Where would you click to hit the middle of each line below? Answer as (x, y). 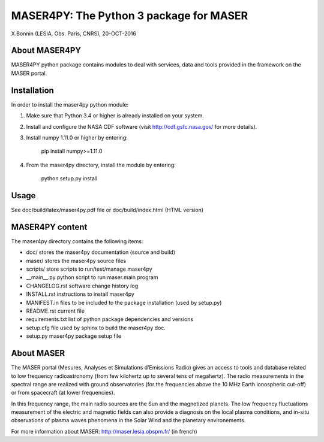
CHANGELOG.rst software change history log (82, 286)
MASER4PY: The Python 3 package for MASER (130, 16)
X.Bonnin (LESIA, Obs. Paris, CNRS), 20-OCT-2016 (73, 34)
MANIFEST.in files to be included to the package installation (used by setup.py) (124, 302)
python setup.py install (69, 178)
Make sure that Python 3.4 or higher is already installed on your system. (115, 116)
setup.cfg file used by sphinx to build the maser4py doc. (96, 328)
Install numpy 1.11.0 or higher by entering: (77, 137)
